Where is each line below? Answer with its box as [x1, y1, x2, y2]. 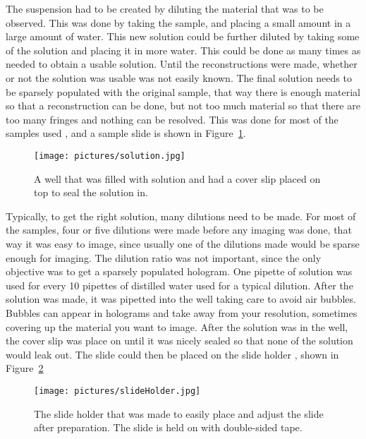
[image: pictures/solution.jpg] [34, 150, 185, 161]
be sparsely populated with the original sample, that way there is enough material [6, 84, 360, 99]
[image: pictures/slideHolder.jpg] [34, 385, 201, 396]
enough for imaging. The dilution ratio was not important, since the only [6, 250, 322, 265]
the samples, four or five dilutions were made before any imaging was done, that [6, 222, 352, 237]
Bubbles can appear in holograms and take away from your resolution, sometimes [6, 305, 358, 320]
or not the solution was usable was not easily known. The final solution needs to [6, 70, 352, 85]
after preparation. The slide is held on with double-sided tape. [34, 420, 303, 435]
